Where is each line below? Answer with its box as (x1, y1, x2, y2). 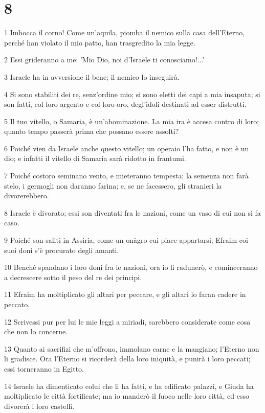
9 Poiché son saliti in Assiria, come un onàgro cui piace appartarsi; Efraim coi (4, 235, 248, 245)
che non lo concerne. (4, 326, 68, 337)
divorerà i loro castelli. (4, 400, 75, 411)
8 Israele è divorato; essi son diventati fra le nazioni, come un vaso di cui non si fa (4, 207, 261, 218)
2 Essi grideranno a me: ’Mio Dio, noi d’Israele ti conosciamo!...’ (4, 54, 205, 65)
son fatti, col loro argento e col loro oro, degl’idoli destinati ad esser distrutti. (4, 99, 247, 109)
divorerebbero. (4, 190, 49, 201)
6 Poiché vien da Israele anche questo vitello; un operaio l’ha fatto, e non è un (4, 143, 249, 153)
